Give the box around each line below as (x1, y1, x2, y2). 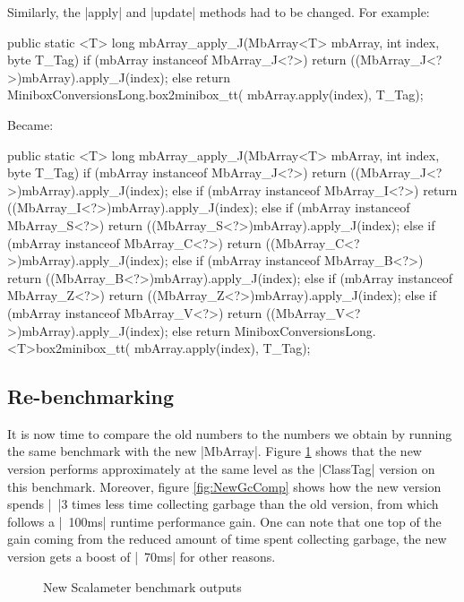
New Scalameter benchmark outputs (43, 577, 242, 596)
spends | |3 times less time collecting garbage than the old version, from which (7, 494, 439, 513)
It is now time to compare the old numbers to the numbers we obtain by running (7, 424, 452, 443)
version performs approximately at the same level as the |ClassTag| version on (7, 460, 435, 478)
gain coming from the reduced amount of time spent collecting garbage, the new (7, 529, 447, 548)
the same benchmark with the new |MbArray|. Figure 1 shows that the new (7, 442, 422, 460)
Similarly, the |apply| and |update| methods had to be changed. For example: (7, 3, 430, 21)
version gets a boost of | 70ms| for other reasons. (7, 547, 276, 566)
